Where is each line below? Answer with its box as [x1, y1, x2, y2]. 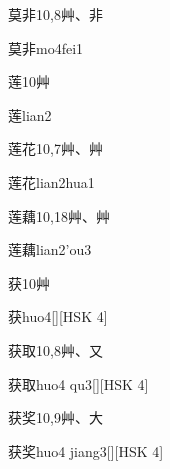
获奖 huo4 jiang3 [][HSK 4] [8, 440, 164, 461]
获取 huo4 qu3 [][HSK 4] [8, 373, 149, 394]
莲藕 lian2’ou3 [8, 239, 92, 260]
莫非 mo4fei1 [8, 37, 84, 58]
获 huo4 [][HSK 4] [8, 306, 108, 327]
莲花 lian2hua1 [8, 171, 95, 192]
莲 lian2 [8, 104, 52, 125]
